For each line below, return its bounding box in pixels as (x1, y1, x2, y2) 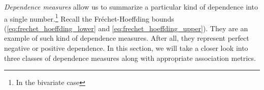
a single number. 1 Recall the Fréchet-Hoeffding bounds (4, 12, 174, 24)
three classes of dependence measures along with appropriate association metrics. (4, 52, 256, 63)
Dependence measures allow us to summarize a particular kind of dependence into (4, 2, 258, 12)
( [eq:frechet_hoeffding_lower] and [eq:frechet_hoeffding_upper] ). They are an (4, 23, 248, 33)
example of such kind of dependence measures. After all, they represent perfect (4, 33, 249, 43)
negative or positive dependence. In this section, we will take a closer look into (4, 43, 248, 53)
